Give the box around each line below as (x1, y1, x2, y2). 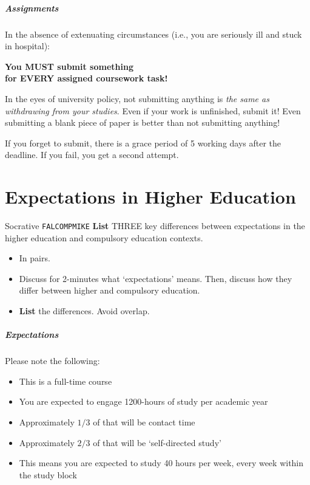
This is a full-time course (19, 374, 112, 387)
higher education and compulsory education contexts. (5, 231, 203, 244)
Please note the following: (5, 354, 100, 367)
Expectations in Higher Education (5, 184, 296, 209)
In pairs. (19, 252, 50, 264)
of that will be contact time (93, 416, 195, 428)
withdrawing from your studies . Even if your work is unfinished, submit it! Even (5, 104, 301, 117)
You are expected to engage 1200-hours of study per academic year (19, 395, 268, 408)
